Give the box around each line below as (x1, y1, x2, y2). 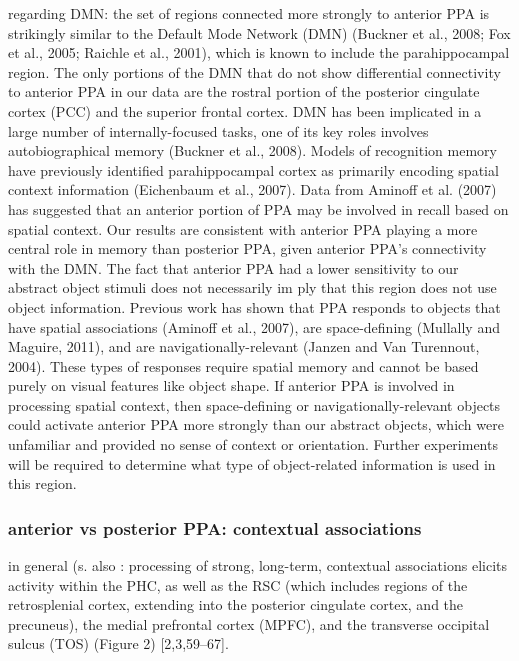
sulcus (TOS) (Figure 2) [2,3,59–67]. (8, 633, 229, 654)
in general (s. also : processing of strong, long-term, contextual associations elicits (8, 555, 507, 576)
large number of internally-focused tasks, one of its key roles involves (8, 120, 429, 141)
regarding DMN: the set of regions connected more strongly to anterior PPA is (8, 3, 490, 23)
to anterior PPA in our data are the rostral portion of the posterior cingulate (8, 81, 480, 102)
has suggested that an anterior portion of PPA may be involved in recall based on (8, 198, 509, 219)
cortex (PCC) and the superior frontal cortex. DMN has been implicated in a (8, 100, 482, 121)
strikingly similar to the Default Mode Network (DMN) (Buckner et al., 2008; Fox (8, 22, 511, 43)
